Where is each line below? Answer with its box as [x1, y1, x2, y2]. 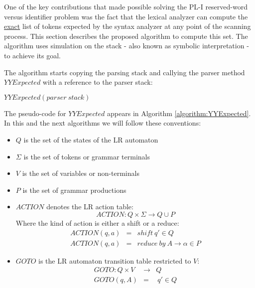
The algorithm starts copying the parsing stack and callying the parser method [4, 67, 245, 77]
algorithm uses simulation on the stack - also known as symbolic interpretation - [4, 40, 249, 51]
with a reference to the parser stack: [42, 77, 153, 87]
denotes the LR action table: [46, 201, 133, 212]
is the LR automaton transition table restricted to [38, 255, 191, 266]
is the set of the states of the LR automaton [23, 134, 158, 144]
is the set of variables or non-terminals [22, 168, 139, 178]
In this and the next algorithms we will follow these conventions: [4, 118, 201, 128]
